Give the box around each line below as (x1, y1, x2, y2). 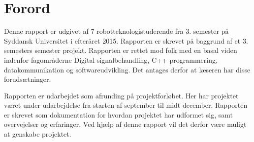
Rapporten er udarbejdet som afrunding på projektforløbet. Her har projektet (4, 90, 239, 100)
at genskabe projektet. (4, 129, 71, 139)
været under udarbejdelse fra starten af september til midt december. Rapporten (4, 100, 248, 110)
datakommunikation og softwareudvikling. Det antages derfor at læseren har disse (4, 64, 251, 74)
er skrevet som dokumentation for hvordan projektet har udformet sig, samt (4, 109, 233, 119)
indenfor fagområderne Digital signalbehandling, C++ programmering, (4, 54, 218, 65)
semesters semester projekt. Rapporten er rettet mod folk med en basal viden (4, 45, 237, 55)
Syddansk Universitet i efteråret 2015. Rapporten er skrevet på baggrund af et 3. (4, 35, 248, 46)
